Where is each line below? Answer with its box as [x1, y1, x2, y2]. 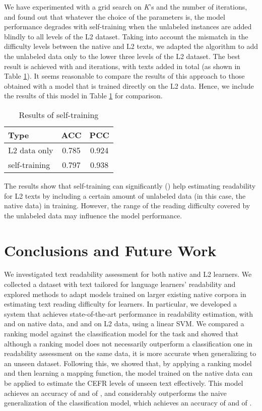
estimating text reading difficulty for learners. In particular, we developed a [4, 299, 237, 309]
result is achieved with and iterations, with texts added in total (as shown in [4, 61, 241, 71]
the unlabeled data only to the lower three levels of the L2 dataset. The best [4, 50, 240, 61]
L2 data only [8, 144, 53, 156]
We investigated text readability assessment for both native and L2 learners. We [4, 269, 252, 279]
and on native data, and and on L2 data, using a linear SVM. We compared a [4, 318, 244, 329]
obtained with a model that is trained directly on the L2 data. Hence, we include [4, 80, 254, 91]
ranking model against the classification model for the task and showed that [4, 328, 239, 338]
